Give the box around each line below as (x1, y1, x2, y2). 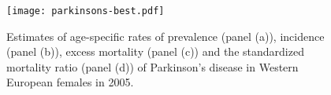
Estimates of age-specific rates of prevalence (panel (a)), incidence (6, 27, 325, 44)
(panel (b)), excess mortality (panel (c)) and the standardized (6, 43, 304, 60)
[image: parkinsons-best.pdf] (6, 5, 165, 16)
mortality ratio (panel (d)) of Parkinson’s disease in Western (6, 58, 299, 75)
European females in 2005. (6, 74, 134, 90)
